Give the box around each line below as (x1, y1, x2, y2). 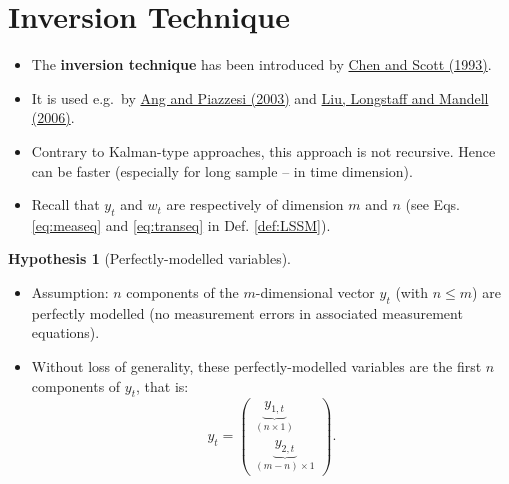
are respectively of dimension (166, 194, 344, 215)
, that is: (136, 375, 189, 396)
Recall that (31, 194, 100, 215)
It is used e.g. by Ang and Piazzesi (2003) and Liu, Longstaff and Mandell (31, 87, 489, 108)
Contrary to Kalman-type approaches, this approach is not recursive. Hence (31, 140, 496, 161)
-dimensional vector (255, 282, 375, 303)
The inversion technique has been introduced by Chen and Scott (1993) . (31, 54, 492, 75)
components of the (126, 282, 239, 303)
